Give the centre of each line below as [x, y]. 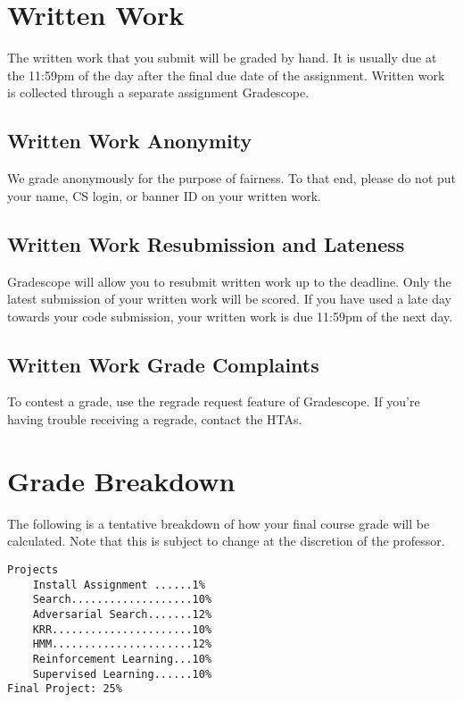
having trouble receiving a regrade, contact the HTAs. [155, 419]
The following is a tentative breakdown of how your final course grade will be [219, 523]
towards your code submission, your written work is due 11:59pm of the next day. [230, 316]
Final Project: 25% [65, 689]
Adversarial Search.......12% [122, 614]
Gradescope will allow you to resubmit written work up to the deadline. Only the [229, 281]
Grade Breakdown [121, 480]
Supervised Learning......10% [122, 674]
